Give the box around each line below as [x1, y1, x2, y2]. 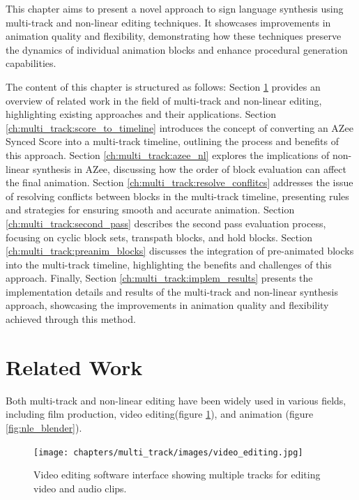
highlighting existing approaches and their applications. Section [6, 107, 277, 121]
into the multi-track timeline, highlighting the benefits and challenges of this [6, 257, 332, 271]
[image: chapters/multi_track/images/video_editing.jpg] [33, 447, 303, 457]
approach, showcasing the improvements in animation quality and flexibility [6, 298, 329, 312]
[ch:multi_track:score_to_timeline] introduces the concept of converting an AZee [6, 120, 353, 135]
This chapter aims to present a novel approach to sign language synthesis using [6, 1, 344, 15]
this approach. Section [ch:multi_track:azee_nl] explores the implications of [6, 147, 330, 162]
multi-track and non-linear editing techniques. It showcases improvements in [6, 15, 331, 29]
